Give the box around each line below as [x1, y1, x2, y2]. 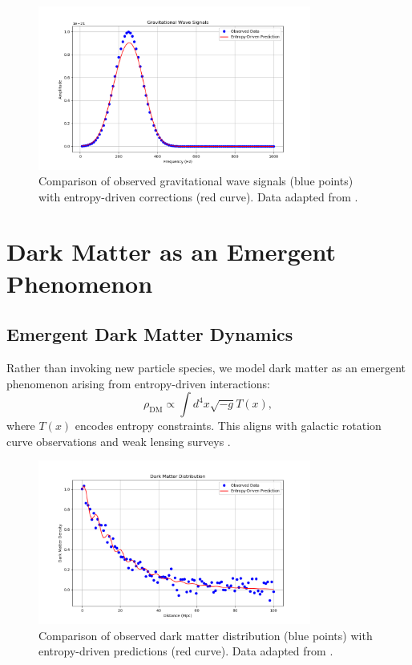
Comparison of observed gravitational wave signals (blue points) [38, 172, 353, 189]
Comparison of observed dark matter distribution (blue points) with [38, 626, 373, 643]
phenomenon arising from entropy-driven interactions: [6, 375, 270, 391]
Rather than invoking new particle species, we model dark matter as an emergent [6, 359, 406, 376]
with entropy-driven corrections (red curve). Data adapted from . [38, 188, 358, 205]
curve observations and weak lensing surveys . [6, 432, 231, 449]
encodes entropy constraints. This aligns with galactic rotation [75, 417, 382, 434]
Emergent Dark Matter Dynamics [6, 322, 293, 347]
